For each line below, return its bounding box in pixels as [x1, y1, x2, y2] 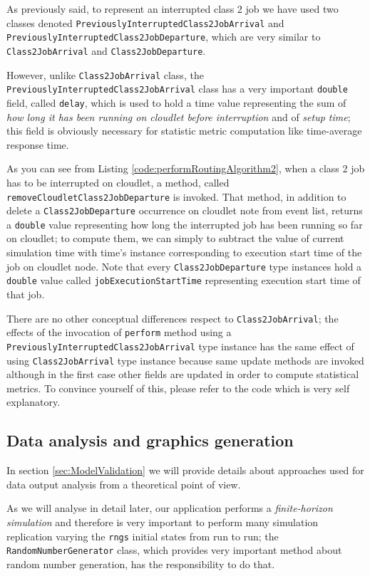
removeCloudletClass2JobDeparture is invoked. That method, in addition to [6, 189, 346, 204]
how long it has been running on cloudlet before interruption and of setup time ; [6, 109, 351, 124]
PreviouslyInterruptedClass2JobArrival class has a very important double [6, 81, 348, 96]
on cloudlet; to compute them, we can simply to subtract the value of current [6, 231, 344, 246]
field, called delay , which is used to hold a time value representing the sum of [6, 95, 346, 110]
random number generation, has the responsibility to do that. [6, 556, 275, 571]
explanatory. [6, 394, 61, 409]
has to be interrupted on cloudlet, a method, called [6, 174, 230, 189]
